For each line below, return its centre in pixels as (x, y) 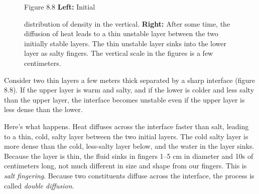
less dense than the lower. (43, 109)
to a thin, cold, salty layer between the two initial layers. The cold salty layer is (126, 136)
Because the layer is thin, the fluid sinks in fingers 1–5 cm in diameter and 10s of (129, 156)
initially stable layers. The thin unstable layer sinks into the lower (125, 43)
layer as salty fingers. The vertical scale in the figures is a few (119, 53)
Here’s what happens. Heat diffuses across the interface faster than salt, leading (126, 126)
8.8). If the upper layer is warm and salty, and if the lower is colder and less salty (129, 90)
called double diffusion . (39, 185)
